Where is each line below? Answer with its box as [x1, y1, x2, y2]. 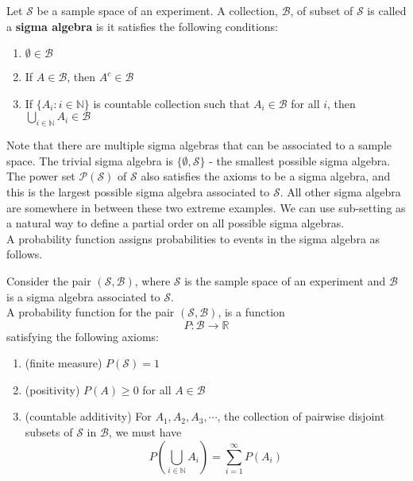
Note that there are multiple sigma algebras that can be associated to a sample [6, 137, 392, 153]
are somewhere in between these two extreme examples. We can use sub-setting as [6, 199, 406, 215]
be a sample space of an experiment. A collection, [37, 2, 278, 18]
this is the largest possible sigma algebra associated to [6, 183, 270, 200]
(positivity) [25, 381, 80, 398]
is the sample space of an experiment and [184, 272, 386, 289]
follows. [6, 246, 43, 262]
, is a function [218, 304, 285, 320]
